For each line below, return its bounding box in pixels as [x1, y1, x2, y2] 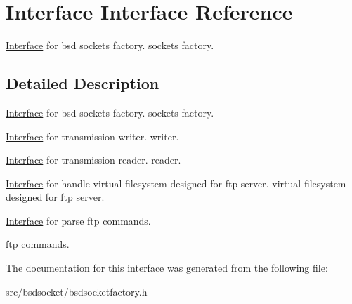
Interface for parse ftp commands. [6, 213, 151, 227]
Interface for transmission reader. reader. [6, 152, 181, 167]
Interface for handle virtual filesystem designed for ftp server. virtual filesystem [6, 176, 346, 190]
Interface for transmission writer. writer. [6, 128, 179, 143]
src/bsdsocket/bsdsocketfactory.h [6, 284, 148, 298]
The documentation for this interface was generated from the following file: [6, 260, 328, 275]
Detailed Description [6, 72, 159, 94]
